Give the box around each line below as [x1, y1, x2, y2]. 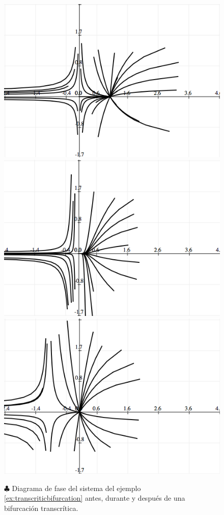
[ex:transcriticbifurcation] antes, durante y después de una [4, 493, 185, 503]
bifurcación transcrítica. [4, 503, 78, 513]
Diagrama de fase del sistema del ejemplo [12, 482, 141, 493]
